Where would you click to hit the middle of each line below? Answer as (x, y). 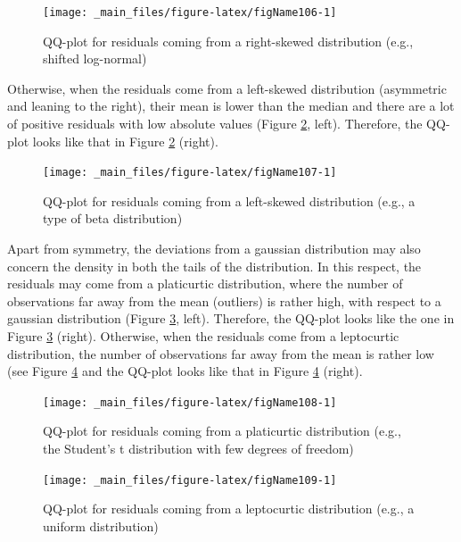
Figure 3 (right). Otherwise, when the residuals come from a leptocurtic (203, 336)
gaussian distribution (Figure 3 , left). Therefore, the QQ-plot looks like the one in (231, 318)
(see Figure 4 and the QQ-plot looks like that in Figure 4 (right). (185, 371)
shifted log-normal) (95, 58)
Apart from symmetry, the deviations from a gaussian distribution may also (214, 249)
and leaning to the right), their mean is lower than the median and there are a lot (231, 106)
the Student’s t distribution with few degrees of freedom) (198, 449)
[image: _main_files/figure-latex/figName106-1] (190, 13)
